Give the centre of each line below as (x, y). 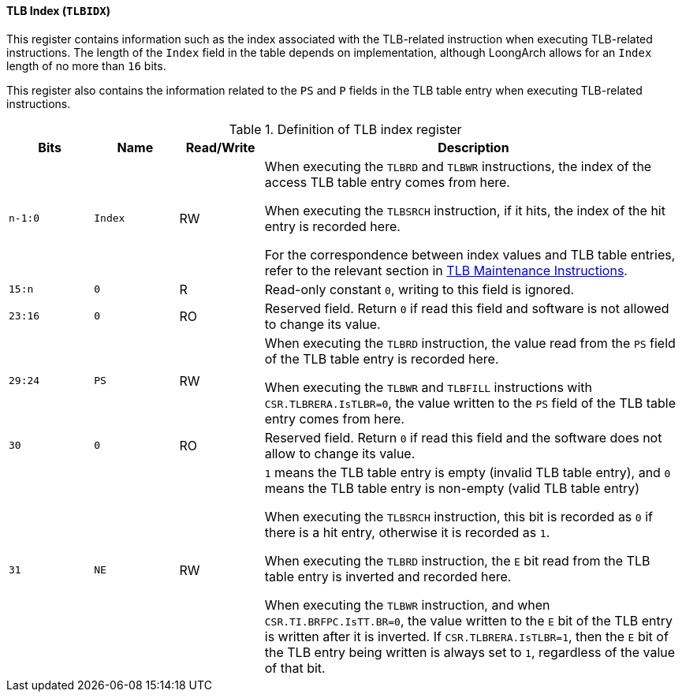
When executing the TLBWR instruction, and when (407, 605)
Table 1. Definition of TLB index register (345, 129)
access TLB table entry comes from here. (387, 182)
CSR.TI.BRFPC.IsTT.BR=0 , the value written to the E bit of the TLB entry (468, 620)
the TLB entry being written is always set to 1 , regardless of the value (470, 652)
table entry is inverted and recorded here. (388, 576)
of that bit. (295, 668)
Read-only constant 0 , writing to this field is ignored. (419, 289)
